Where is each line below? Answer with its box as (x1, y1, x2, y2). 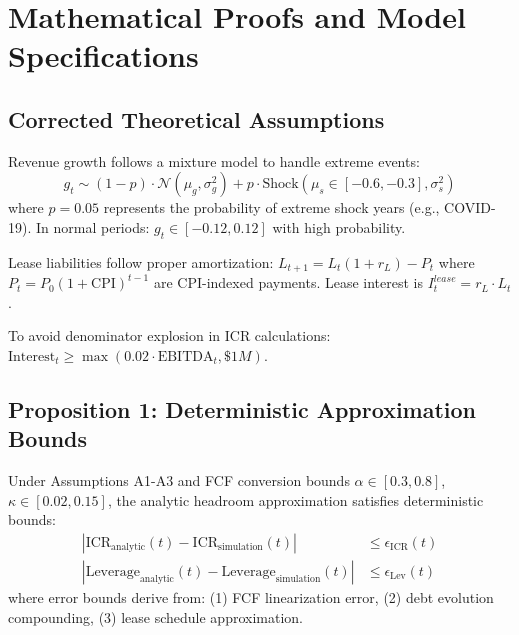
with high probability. (272, 216, 406, 237)
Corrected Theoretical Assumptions (8, 103, 385, 134)
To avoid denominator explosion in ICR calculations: (8, 325, 331, 346)
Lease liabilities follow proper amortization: (8, 251, 274, 272)
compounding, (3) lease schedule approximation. (8, 606, 303, 627)
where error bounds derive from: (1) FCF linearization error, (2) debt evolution (8, 587, 494, 608)
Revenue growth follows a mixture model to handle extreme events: (8, 150, 420, 171)
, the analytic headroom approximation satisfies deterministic (107, 489, 484, 510)
